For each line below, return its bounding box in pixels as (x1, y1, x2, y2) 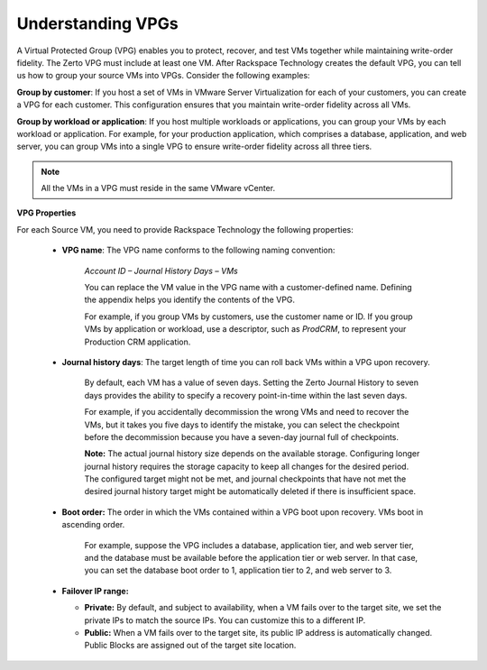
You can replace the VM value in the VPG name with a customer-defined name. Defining (84, 282, 412, 293)
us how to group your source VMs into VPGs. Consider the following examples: (16, 70, 310, 81)
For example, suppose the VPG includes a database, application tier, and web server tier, (84, 539, 414, 550)
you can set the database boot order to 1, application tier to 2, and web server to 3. (84, 564, 392, 576)
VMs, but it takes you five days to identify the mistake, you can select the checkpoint (84, 419, 400, 430)
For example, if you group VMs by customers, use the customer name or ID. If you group (84, 311, 413, 322)
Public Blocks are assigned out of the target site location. (84, 640, 297, 651)
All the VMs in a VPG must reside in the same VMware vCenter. (41, 183, 275, 194)
